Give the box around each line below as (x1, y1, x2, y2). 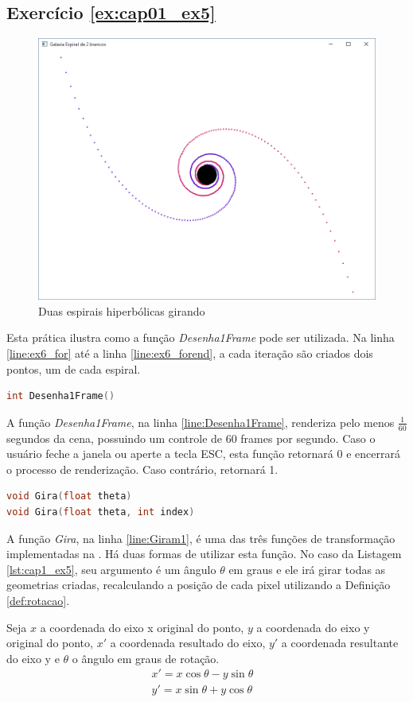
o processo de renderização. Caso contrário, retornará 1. (6, 460, 279, 477)
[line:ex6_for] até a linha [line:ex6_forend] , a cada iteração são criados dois (6, 345, 373, 361)
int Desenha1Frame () (6, 390, 115, 402)
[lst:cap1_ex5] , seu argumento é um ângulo (6, 560, 216, 577)
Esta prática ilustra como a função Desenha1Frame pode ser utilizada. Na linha (6, 329, 395, 346)
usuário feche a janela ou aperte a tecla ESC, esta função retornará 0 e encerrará (6, 445, 400, 462)
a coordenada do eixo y (256, 619, 370, 635)
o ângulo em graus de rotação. (72, 650, 220, 666)
